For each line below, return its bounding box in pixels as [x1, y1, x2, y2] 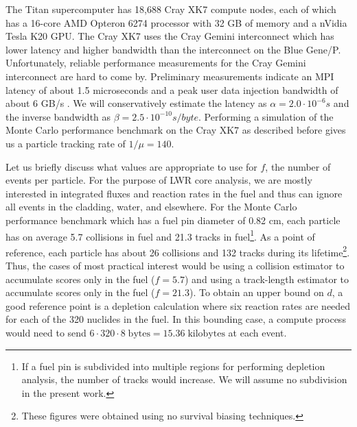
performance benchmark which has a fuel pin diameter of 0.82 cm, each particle [5, 212, 341, 227]
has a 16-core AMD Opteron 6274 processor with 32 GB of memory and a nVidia [5, 15, 347, 29]
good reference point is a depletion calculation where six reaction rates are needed [5, 298, 351, 313]
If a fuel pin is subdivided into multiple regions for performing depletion [21, 358, 325, 373]
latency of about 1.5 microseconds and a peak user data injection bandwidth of [5, 82, 338, 97]
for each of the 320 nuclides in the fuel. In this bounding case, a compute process [5, 312, 346, 326]
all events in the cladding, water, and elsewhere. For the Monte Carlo [5, 199, 297, 214]
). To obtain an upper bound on [189, 285, 324, 300]
